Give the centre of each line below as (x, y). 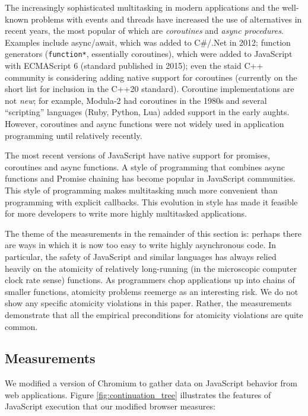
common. (21, 326)
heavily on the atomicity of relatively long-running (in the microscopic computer (151, 268)
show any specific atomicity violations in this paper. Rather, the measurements (148, 303)
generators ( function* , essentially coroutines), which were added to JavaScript (149, 54)
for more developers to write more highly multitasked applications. (126, 213)
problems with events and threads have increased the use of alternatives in (166, 19)
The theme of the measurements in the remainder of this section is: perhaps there (153, 233)
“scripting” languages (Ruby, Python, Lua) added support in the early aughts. (147, 112)
